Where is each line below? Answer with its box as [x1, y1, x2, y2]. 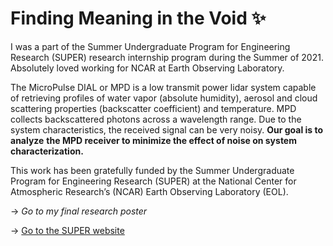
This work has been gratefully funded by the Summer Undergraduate [10, 164, 295, 176]
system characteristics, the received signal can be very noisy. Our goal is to [10, 123, 324, 136]
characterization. [10, 145, 84, 157]
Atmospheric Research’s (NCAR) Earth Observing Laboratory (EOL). [10, 185, 289, 197]
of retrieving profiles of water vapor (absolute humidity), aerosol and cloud [10, 92, 318, 104]
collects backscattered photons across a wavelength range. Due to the [10, 113, 302, 125]
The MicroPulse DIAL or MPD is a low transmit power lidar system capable [10, 81, 317, 93]
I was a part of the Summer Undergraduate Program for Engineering [10, 40, 291, 52]
